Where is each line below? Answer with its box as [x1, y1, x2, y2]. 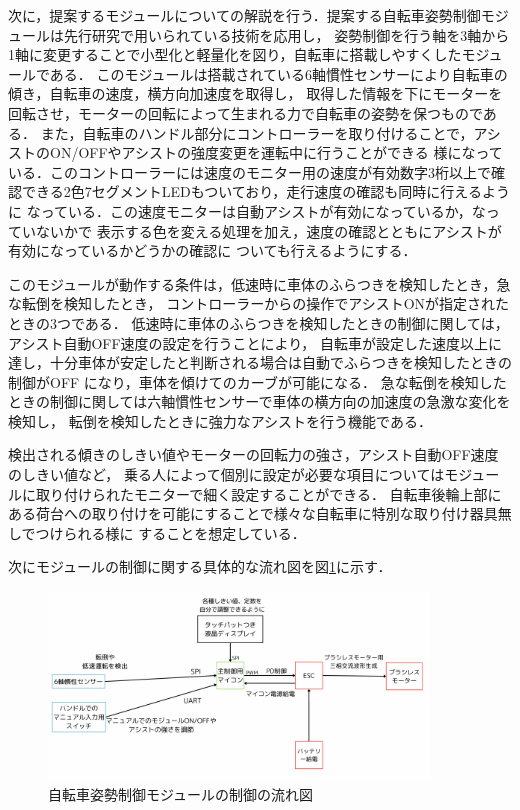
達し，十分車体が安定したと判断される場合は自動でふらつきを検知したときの [8, 352, 512, 373]
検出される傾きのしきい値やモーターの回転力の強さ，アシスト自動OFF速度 [8, 444, 499, 465]
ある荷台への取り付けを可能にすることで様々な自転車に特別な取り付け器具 [8, 503, 498, 524]
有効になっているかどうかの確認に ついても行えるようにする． [8, 240, 417, 261]
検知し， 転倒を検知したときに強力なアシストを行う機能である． [8, 410, 432, 431]
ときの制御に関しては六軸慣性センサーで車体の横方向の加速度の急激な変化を [8, 391, 511, 412]
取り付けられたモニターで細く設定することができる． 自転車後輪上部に [35, 483, 502, 504]
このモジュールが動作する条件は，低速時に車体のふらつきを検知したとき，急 [8, 273, 511, 294]
